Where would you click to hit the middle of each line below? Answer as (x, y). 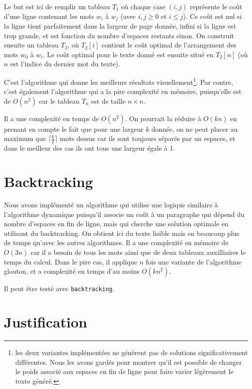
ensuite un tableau (31, 45)
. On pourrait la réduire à (163, 118)
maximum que (25, 138)
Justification (46, 322)
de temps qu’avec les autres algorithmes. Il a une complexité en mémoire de (116, 242)
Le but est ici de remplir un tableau (57, 6)
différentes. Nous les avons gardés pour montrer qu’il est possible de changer (128, 362)
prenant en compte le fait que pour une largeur (74, 129)
